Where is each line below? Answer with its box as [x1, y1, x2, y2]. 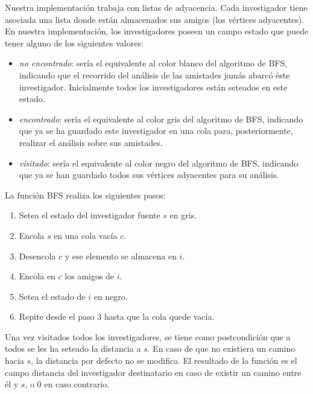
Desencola [19, 249, 56, 262]
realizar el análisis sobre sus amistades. [19, 136, 163, 148]
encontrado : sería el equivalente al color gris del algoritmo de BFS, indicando [19, 112, 303, 125]
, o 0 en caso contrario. [25, 378, 110, 390]
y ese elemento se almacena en [65, 249, 177, 262]
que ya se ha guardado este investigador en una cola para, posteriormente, [19, 124, 293, 137]
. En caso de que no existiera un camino [147, 342, 296, 355]
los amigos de [65, 270, 115, 282]
